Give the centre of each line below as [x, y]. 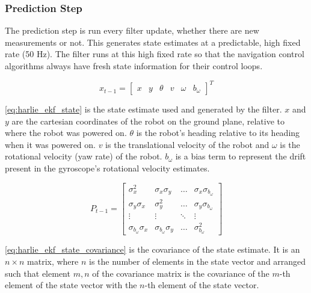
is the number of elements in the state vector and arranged [198, 261]
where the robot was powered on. [66, 133]
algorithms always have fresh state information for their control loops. [134, 66]
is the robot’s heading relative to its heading [218, 133]
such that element [38, 273]
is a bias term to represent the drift [241, 156]
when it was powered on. [50, 144]
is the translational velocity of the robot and [187, 144]
